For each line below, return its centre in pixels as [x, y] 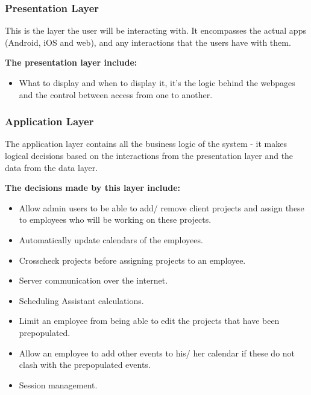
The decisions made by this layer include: [93, 188]
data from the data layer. [52, 167]
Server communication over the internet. [93, 280]
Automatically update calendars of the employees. [111, 239]
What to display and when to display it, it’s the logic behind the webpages [157, 82]
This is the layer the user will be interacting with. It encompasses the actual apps [155, 30]
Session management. [58, 384]
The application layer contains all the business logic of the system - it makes [146, 144]
